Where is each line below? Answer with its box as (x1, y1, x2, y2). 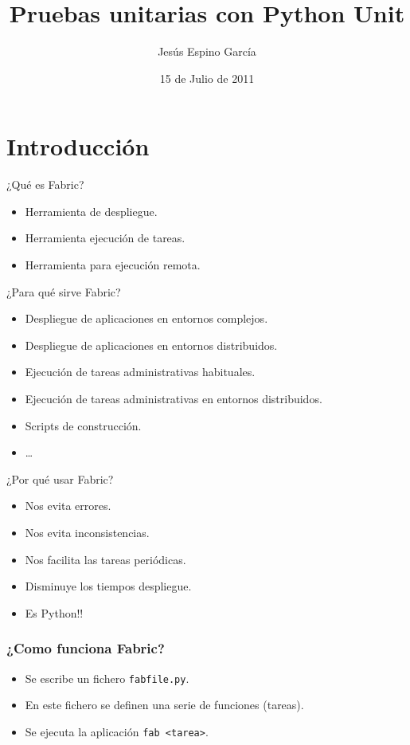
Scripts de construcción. (25, 417, 142, 433)
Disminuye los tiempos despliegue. (25, 578, 192, 594)
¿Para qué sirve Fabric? (6, 283, 121, 300)
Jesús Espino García (158, 43, 256, 60)
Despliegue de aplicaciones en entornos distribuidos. (25, 336, 278, 353)
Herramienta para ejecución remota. (25, 257, 201, 273)
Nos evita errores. (25, 497, 111, 514)
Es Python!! (25, 604, 84, 621)
